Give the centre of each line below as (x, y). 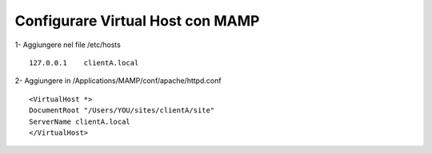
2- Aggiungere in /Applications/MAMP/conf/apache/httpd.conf (118, 81)
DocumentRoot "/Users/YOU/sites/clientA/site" (122, 111)
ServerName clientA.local (80, 121)
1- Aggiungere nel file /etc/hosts (68, 45)
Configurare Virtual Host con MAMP (137, 21)
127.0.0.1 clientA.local (84, 63)
